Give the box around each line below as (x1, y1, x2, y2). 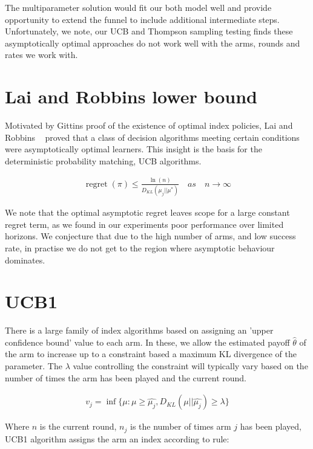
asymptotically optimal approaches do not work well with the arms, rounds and (5, 36, 300, 49)
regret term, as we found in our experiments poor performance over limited (5, 218, 284, 230)
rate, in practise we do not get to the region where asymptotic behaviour (5, 241, 275, 254)
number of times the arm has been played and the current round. (5, 371, 246, 384)
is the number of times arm (130, 420, 231, 433)
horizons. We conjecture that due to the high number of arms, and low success (5, 230, 296, 242)
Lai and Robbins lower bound (5, 84, 257, 109)
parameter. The (5, 360, 62, 372)
